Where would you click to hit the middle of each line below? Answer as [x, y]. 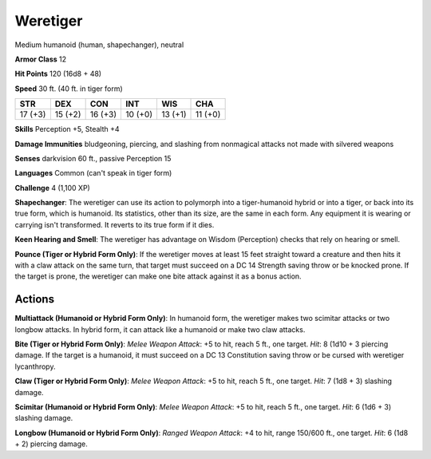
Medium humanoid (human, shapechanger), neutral [99, 45]
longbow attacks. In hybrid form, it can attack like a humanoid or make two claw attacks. [160, 329]
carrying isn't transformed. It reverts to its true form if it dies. [115, 224]
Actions [35, 299]
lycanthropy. [35, 366]
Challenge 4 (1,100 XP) [53, 188]
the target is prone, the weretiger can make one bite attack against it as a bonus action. [158, 276]
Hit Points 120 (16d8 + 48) [58, 74]
